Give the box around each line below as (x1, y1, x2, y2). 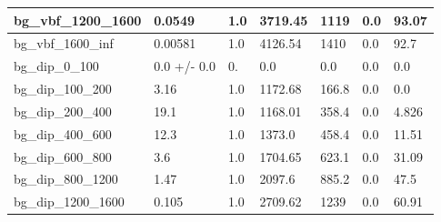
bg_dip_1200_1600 (14, 192, 125, 211)
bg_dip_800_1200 (14, 169, 118, 188)
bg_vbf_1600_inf (14, 34, 114, 53)
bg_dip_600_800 (14, 146, 112, 166)
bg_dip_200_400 (14, 101, 112, 120)
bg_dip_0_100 (14, 56, 99, 76)
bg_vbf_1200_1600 (14, 10, 142, 29)
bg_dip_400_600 (14, 124, 112, 143)
